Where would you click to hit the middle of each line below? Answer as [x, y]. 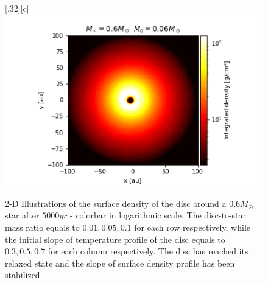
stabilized [23, 275]
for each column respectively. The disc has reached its [148, 251]
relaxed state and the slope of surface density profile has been [120, 263]
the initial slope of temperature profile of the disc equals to [115, 239]
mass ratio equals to [42, 227]
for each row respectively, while [192, 227]
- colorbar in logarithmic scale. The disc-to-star [158, 215]
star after [22, 215]
